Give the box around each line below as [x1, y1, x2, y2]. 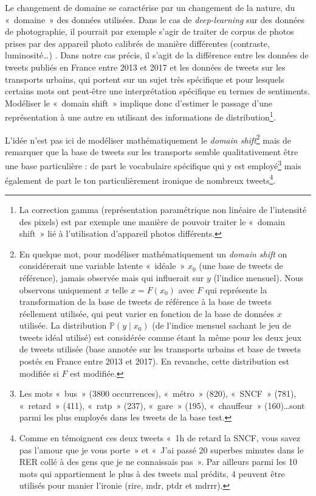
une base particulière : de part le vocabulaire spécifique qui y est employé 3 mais [5, 158, 301, 172]
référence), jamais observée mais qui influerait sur [19, 271, 204, 284]
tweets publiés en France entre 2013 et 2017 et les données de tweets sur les [5, 60, 286, 73]
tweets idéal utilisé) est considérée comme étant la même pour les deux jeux [19, 330, 302, 343]
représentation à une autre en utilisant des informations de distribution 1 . [5, 109, 276, 123]
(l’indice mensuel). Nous [213, 271, 303, 284]
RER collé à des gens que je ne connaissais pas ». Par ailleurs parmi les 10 [19, 455, 298, 468]
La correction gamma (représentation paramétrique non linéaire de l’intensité [19, 203, 307, 215]
